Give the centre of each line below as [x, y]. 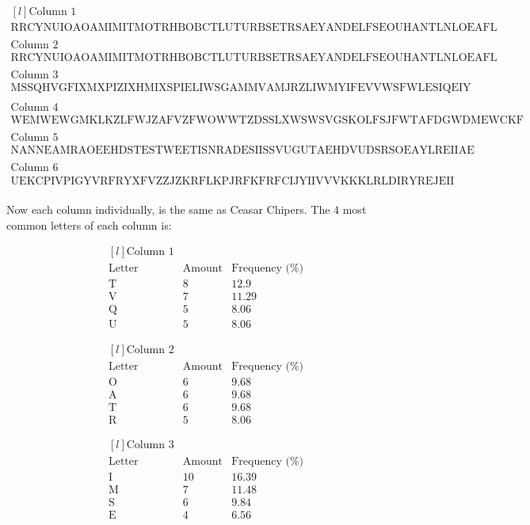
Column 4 [34, 108]
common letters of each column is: [89, 224]
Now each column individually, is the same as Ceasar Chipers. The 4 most [187, 209]
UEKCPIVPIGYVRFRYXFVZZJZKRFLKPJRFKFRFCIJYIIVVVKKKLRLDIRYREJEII [233, 181]
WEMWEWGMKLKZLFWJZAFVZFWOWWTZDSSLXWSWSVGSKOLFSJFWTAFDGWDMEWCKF [267, 121]
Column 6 [34, 168]
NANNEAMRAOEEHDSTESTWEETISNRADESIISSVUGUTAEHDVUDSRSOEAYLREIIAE [242, 151]
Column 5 [34, 138]
